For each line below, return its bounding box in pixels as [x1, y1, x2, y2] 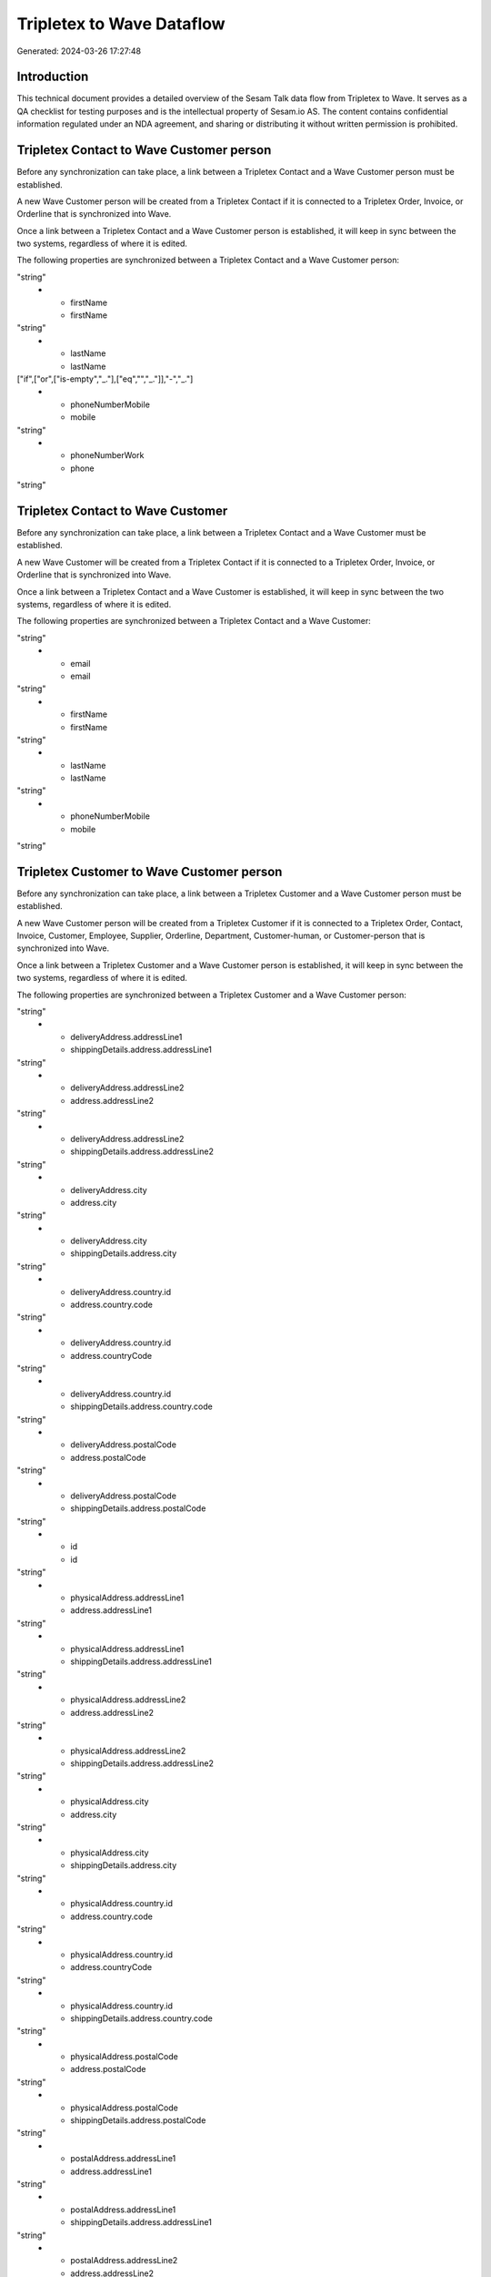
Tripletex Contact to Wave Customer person [16, 142, 272, 158]
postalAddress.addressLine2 [70, 2255, 178, 2266]
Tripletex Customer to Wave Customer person [16, 863, 283, 879]
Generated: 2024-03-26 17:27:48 [16, 46, 142, 56]
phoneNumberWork [70, 450, 145, 461]
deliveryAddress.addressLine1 [70, 1031, 183, 1042]
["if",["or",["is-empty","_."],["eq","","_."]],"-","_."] [16, 373, 194, 384]
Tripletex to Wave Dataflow [16, 14, 226, 34]
